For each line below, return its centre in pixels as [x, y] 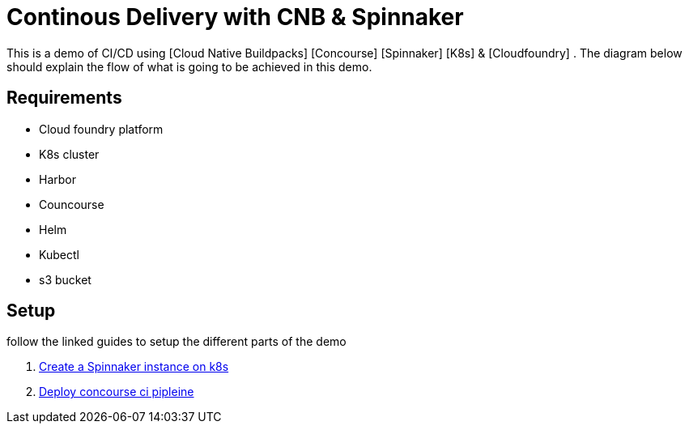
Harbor [57, 179]
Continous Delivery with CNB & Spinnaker [235, 17]
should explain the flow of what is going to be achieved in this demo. [189, 66]
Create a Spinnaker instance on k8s [134, 367]
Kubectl [59, 254]
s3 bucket [65, 279]
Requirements [64, 98]
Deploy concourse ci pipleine [117, 392]
